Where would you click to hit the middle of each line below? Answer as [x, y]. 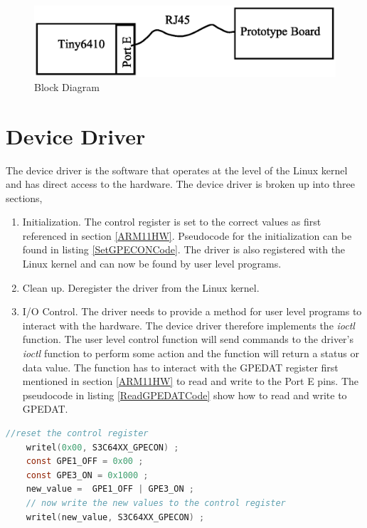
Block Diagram [67, 86]
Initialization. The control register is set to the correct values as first [172, 222]
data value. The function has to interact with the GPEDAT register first [180, 367]
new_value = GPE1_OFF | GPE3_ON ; [110, 489]
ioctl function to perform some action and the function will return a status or [191, 353]
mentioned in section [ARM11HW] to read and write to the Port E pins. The [190, 381]
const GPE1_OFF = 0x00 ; [85, 461]
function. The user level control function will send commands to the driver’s [188, 339]
